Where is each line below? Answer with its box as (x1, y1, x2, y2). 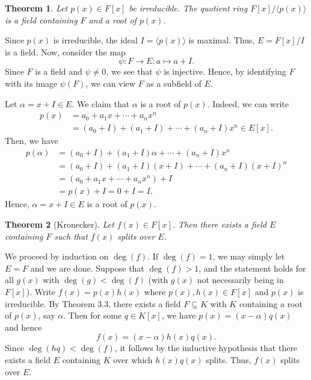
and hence (5, 320, 42, 333)
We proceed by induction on (5, 250, 109, 263)
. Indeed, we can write (207, 97, 289, 110)
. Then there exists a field (172, 218, 267, 231)
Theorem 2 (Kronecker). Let (5, 218, 114, 231)
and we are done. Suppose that (30, 261, 144, 274)
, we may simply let (212, 250, 285, 263)
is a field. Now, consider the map (5, 45, 126, 58)
